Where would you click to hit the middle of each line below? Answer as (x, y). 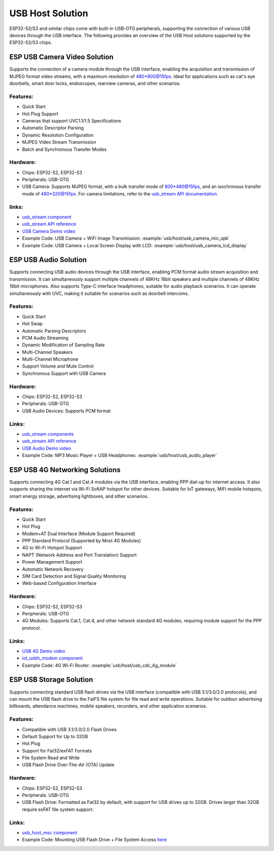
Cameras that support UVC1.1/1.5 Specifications (72, 121)
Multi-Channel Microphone (50, 359)
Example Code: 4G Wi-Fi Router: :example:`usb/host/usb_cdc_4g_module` (99, 665)
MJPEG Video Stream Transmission (59, 142)
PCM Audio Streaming (45, 338)
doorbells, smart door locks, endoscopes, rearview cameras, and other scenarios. (95, 83)
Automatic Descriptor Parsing (53, 128)
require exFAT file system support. (58, 809)
